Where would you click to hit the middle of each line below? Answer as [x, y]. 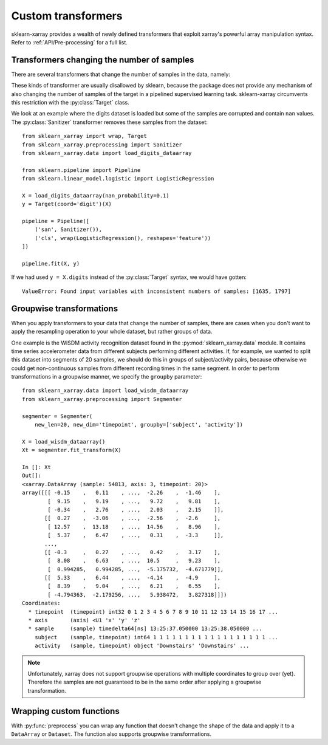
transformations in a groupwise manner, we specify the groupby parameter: [107, 377]
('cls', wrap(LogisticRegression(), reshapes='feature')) [123, 238]
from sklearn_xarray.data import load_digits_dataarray [107, 153]
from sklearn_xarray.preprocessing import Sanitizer [102, 145]
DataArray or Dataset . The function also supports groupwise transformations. [111, 734]
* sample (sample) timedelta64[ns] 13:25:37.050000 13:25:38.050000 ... [145, 629]
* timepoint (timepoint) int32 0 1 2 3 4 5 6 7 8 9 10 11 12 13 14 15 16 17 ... [153, 612]
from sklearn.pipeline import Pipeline [81, 170]
